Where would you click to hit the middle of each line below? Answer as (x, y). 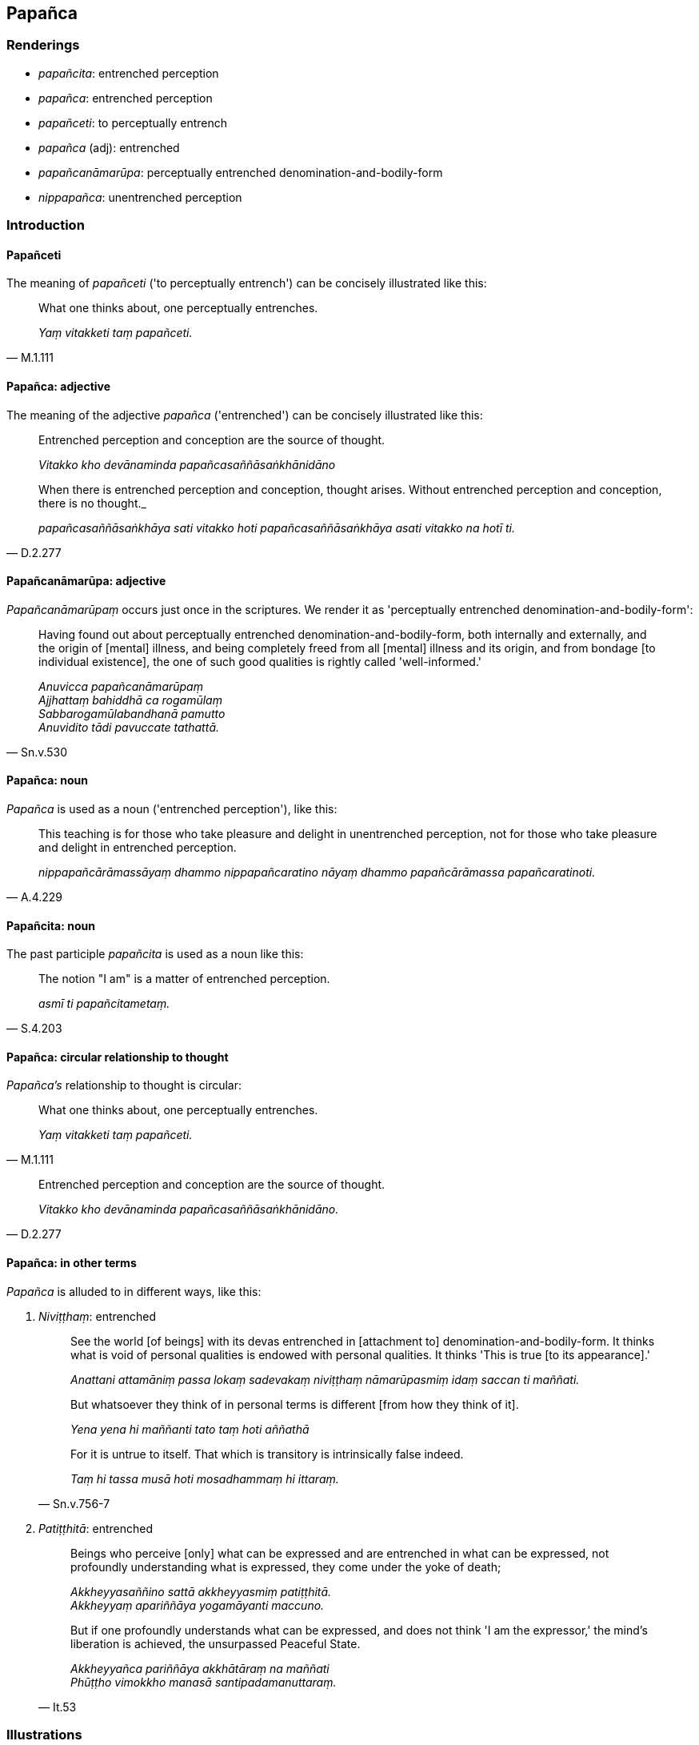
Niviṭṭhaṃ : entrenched (98, 1316)
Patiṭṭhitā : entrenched (96, 1528)
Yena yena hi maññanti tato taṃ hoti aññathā (190, 1429)
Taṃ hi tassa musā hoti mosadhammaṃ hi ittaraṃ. (205, 1478)
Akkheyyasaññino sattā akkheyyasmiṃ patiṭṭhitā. (201, 1591)
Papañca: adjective (59, 386)
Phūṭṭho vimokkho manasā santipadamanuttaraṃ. (204, 1682)
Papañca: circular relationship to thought (118, 1057)
